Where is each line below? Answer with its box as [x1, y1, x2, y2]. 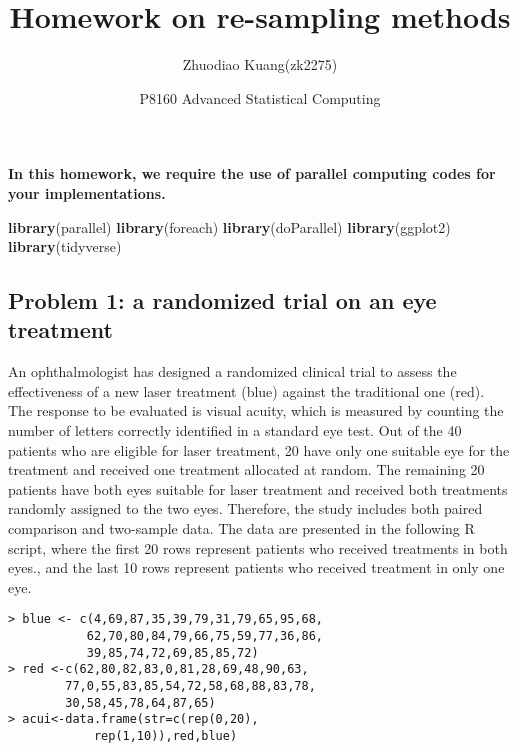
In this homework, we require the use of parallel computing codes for [8, 163, 496, 184]
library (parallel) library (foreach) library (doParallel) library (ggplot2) [8, 216, 451, 237]
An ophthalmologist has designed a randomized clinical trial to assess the [8, 361, 457, 382]
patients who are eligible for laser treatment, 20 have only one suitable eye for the [8, 439, 510, 460]
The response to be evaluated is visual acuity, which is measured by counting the [8, 400, 504, 421]
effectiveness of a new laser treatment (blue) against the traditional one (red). [8, 380, 485, 401]
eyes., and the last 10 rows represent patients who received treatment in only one [8, 557, 505, 578]
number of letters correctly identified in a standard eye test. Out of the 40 [8, 420, 462, 441]
